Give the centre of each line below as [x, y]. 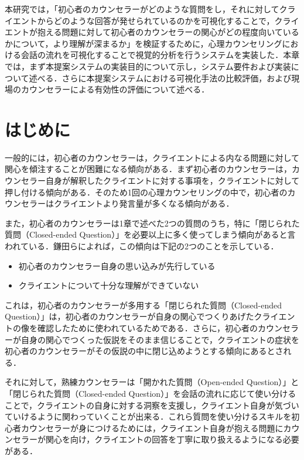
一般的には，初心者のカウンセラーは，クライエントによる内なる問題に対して [152, 157]
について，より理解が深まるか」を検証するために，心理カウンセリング [147, 43]
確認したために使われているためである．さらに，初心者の [148, 328]
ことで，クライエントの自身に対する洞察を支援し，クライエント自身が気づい [152, 405]
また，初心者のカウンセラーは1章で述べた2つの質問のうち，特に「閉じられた [152, 223]
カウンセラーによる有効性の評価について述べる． [115, 89]
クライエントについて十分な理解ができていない [109, 285]
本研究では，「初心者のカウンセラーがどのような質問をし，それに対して [142, 9]
